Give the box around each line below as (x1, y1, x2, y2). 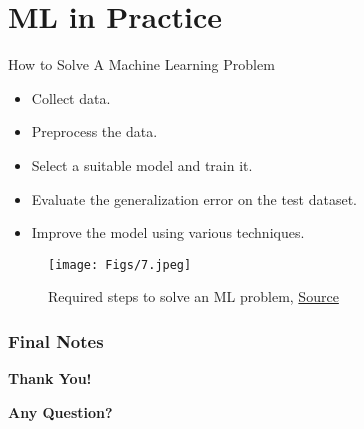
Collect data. (31, 87, 111, 108)
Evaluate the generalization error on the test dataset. (31, 188, 358, 209)
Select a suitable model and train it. (31, 154, 253, 175)
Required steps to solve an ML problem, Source (48, 286, 339, 307)
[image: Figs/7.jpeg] (48, 257, 192, 272)
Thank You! (8, 368, 92, 389)
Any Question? (8, 401, 113, 422)
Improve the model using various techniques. (31, 222, 305, 243)
